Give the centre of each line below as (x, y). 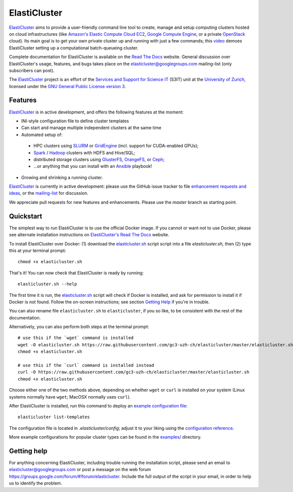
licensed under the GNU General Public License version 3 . (68, 86)
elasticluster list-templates (54, 417)
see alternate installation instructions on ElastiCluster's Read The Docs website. (89, 235)
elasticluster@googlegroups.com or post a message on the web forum (80, 470)
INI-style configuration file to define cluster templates (75, 121)
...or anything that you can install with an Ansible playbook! (93, 166)
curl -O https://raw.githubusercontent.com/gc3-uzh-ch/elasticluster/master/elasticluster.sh (134, 372)
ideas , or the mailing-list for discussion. (49, 193)
